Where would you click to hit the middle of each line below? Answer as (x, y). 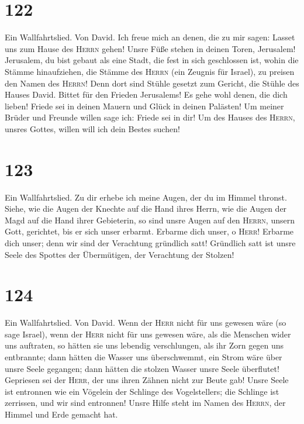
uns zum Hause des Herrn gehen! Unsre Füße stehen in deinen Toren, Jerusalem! (150, 48)
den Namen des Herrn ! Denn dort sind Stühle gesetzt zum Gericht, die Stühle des (152, 83)
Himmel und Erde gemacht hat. (61, 414)
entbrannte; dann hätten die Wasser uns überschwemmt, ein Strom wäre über (144, 357)
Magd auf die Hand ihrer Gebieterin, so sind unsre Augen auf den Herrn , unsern (150, 220)
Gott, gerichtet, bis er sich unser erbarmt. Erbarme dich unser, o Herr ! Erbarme (149, 231)
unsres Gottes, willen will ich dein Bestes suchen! (92, 128)
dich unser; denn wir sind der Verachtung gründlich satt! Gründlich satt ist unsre (150, 242)
